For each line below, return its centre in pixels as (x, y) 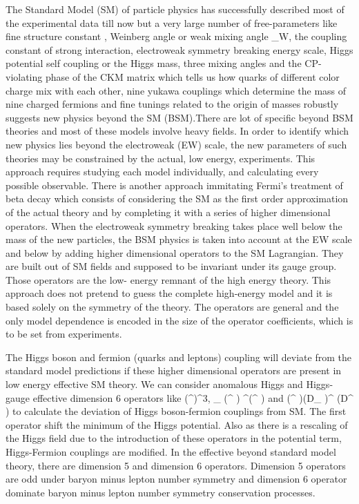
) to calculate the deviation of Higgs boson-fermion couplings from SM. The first (176, 411)
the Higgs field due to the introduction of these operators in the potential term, (174, 438)
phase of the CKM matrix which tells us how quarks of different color (192, 76)
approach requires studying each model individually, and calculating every (162, 172)
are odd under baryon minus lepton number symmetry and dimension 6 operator (176, 479)
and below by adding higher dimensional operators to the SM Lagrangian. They (175, 252)
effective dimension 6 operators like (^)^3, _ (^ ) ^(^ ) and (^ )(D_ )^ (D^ (193, 397)
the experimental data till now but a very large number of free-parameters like (172, 22)
